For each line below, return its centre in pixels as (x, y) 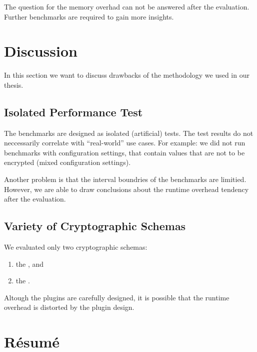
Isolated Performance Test (73, 112)
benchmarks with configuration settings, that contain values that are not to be (124, 152)
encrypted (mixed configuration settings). (67, 162)
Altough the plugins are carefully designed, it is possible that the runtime (117, 297)
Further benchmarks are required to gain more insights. (89, 16)
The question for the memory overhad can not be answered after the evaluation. (127, 7)
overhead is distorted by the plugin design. (69, 307)
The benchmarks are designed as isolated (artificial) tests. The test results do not (129, 133)
